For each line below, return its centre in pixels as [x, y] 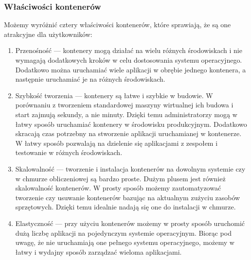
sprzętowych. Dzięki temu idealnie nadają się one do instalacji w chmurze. [125, 207]
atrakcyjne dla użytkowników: [48, 34]
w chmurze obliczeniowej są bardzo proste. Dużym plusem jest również [120, 178]
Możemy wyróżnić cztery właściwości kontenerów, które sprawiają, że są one [117, 25]
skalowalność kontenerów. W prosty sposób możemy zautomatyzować [118, 188]
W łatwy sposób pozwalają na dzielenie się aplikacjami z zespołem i [117, 143]
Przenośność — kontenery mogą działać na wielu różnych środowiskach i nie [129, 50]
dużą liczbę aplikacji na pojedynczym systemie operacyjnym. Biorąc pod [123, 233]
